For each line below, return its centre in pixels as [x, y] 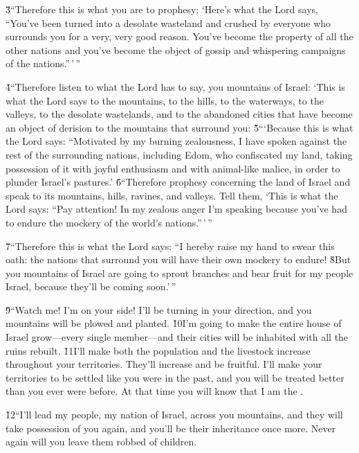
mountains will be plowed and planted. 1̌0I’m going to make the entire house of [174, 323]
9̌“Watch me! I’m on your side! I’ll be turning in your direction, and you [159, 309]
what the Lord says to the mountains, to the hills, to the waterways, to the [165, 100]
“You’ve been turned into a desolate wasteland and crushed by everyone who [168, 23]
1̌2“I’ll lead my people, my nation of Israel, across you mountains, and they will [174, 415]
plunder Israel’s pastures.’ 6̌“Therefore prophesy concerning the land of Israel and [178, 182]
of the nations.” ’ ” [43, 63]
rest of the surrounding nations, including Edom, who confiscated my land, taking [179, 154]
